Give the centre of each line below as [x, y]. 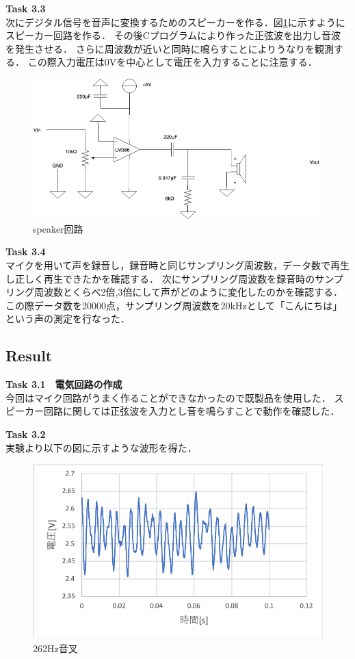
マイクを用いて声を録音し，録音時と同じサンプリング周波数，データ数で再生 [177, 264]
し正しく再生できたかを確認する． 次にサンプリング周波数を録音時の [160, 278]
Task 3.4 [26, 251]
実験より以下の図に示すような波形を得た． [101, 447]
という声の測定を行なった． [68, 319]
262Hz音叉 [55, 648]
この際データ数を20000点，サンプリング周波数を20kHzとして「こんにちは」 [174, 305]
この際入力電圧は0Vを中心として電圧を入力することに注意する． [172, 62]
